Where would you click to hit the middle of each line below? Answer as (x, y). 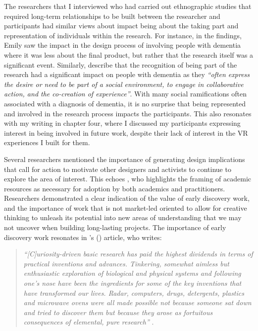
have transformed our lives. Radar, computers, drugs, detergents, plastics (134, 292)
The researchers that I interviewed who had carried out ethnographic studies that (128, 6)
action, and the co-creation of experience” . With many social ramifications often (126, 94)
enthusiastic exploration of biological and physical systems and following (132, 273)
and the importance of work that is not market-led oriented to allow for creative (126, 207)
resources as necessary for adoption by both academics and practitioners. (115, 188)
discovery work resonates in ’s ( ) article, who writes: (83, 237)
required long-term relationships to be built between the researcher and (112, 16)
